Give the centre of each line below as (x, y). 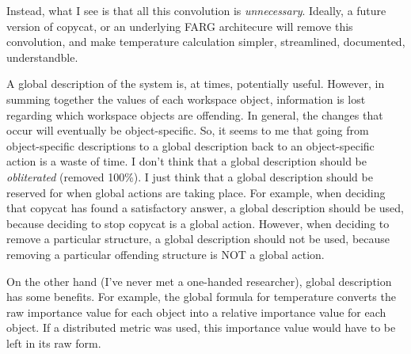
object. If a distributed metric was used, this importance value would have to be (201, 327)
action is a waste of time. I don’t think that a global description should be (186, 161)
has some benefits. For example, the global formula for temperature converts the (201, 297)
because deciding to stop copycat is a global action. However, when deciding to (198, 223)
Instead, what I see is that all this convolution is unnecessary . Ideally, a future (196, 10)
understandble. (42, 57)
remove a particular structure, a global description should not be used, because (198, 239)
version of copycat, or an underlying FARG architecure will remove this (180, 26)
